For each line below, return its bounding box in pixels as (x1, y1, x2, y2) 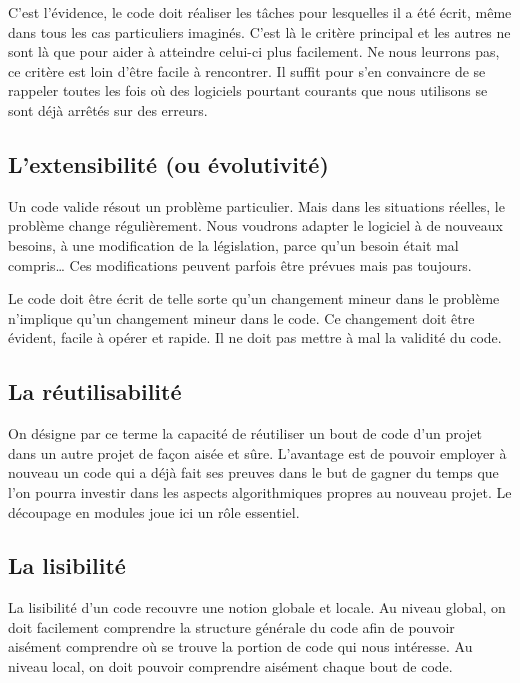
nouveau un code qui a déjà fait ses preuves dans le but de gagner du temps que (8, 462, 499, 483)
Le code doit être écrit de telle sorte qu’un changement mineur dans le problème (8, 288, 500, 309)
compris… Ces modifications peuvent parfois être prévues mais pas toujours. (8, 254, 472, 275)
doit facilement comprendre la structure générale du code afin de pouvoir (8, 616, 455, 637)
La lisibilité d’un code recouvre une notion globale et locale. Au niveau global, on (8, 597, 506, 618)
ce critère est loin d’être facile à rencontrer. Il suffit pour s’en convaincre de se (8, 60, 486, 81)
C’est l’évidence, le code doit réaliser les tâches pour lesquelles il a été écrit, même (8, 2, 512, 22)
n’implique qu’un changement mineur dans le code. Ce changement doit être (8, 307, 475, 328)
